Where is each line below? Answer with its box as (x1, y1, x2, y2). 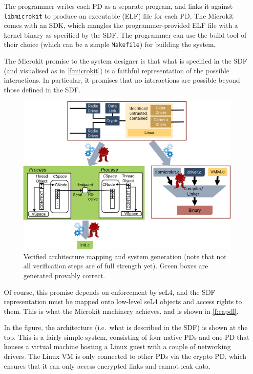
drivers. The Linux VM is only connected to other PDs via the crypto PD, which (4, 351, 247, 361)
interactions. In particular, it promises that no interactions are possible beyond (4, 75, 240, 85)
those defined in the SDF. (4, 84, 81, 94)
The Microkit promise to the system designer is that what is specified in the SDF (4, 56, 248, 66)
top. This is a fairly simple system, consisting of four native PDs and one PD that (4, 331, 250, 342)
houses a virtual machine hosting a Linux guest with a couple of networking (4, 341, 231, 352)
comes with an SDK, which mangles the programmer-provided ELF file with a (4, 20, 238, 30)
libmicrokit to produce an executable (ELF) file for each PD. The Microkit (4, 10, 234, 21)
